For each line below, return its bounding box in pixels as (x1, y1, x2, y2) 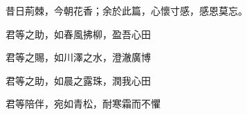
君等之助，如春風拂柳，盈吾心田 (6, 26, 151, 41)
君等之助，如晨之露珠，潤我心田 (6, 73, 151, 87)
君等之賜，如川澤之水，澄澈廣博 (6, 50, 151, 64)
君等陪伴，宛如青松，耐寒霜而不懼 (6, 96, 161, 111)
